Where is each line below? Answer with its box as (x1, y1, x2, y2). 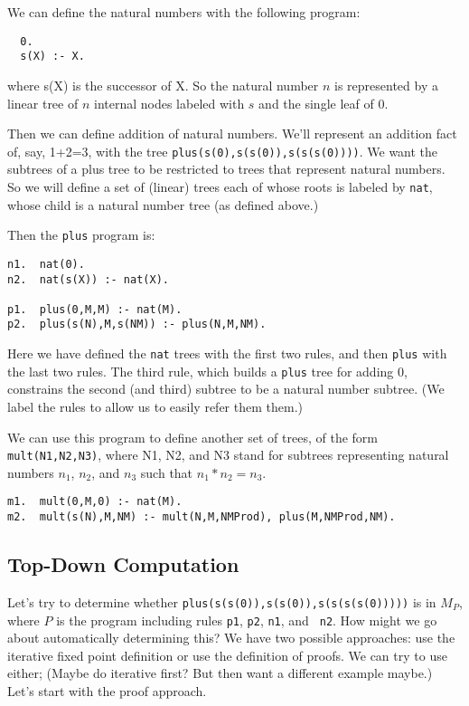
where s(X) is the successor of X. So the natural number (7, 75, 319, 94)
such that (140, 463, 193, 482)
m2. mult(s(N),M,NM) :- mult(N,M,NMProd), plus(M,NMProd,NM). (7, 510, 396, 524)
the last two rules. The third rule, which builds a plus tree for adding (7, 361, 394, 380)
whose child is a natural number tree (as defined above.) (7, 195, 319, 214)
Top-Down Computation (7, 550, 239, 578)
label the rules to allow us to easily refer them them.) (7, 397, 303, 416)
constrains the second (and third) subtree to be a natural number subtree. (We (7, 379, 445, 398)
